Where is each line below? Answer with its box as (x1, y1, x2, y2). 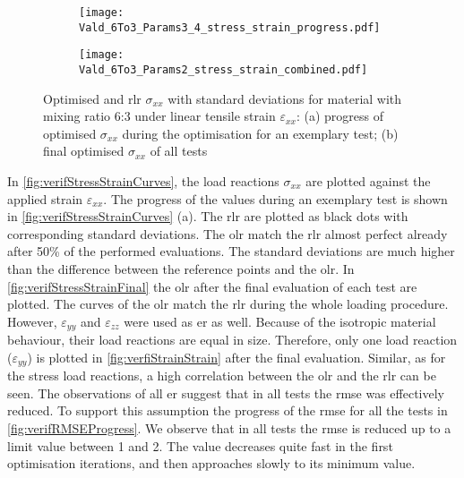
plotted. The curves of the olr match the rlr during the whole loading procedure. (7, 294, 449, 313)
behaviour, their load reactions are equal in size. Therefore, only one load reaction (7, 330, 458, 349)
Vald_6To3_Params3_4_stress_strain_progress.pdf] (79, 21, 381, 34)
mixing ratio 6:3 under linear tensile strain (43, 107, 276, 125)
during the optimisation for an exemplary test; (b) (122, 124, 399, 142)
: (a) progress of (296, 107, 383, 125)
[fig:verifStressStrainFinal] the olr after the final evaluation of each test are (7, 277, 417, 295)
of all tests (150, 141, 208, 160)
